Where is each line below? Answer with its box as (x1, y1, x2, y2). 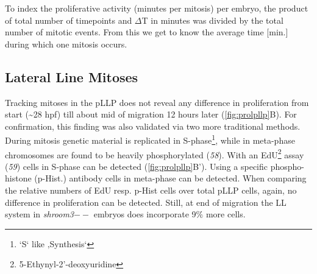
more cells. (205, 208, 246, 220)
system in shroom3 (5, 208, 74, 220)
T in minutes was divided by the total (141, 13, 283, 26)
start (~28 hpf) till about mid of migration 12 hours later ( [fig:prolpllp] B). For (5, 108, 297, 121)
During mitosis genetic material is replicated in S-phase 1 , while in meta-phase (5, 132, 295, 147)
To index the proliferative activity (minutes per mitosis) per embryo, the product (5, 2, 308, 14)
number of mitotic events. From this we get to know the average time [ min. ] (5, 26, 288, 38)
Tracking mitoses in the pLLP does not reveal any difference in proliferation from (5, 96, 309, 108)
